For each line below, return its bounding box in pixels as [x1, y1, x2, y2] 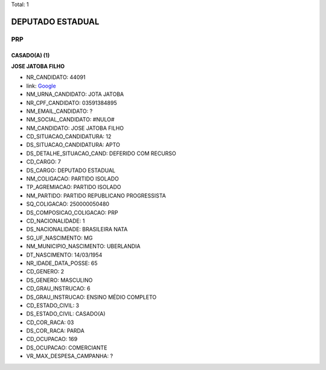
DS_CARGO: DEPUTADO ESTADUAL [26, 167, 116, 174]
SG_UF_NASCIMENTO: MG [26, 234, 93, 241]
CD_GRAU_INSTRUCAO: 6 [26, 285, 91, 292]
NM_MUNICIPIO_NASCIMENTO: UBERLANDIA [26, 243, 141, 250]
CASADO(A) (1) [11, 51, 50, 59]
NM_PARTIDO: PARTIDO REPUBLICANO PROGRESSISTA [26, 192, 166, 199]
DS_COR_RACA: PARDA [26, 327, 85, 334]
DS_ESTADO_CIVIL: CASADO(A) [26, 310, 106, 317]
